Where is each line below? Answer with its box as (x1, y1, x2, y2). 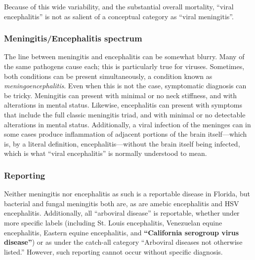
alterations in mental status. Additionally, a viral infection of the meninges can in (4, 119, 251, 129)
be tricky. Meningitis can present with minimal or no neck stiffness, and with (4, 90, 237, 100)
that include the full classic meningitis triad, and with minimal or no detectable (4, 109, 246, 119)
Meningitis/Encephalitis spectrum (4, 32, 142, 44)
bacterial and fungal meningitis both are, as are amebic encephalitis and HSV (4, 198, 239, 208)
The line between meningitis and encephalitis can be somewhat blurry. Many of (4, 51, 245, 62)
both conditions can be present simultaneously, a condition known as (4, 71, 212, 81)
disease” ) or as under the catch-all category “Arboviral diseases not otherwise (4, 237, 243, 247)
